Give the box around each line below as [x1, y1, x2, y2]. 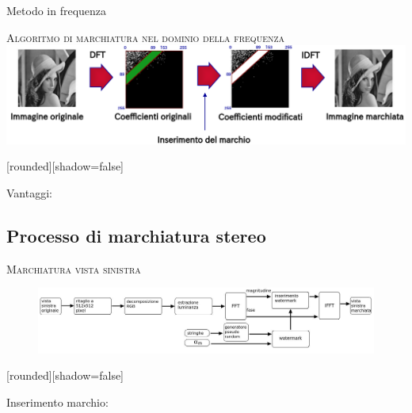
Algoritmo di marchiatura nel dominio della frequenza [6, 29, 285, 45]
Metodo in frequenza [6, 2, 107, 18]
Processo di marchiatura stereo [6, 223, 266, 247]
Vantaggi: [6, 184, 52, 201]
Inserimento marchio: [6, 393, 109, 410]
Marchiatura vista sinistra [6, 260, 141, 277]
